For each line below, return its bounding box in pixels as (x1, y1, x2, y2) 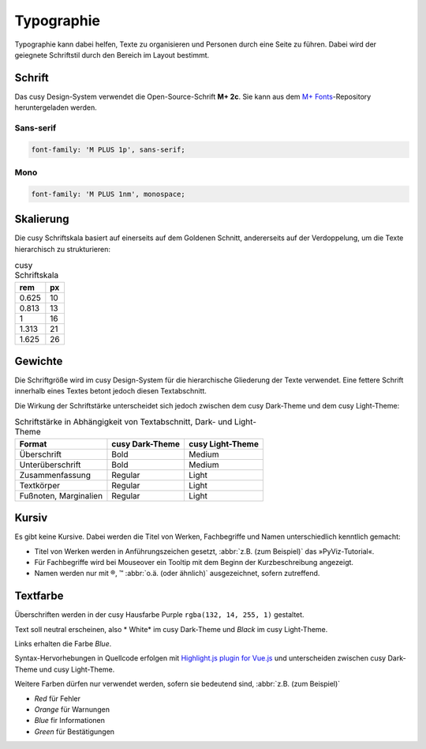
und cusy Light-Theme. (39, 664, 115, 674)
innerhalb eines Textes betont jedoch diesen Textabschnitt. (14, 386, 207, 396)
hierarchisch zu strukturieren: (14, 244, 110, 254)
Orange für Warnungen (34, 704, 110, 714)
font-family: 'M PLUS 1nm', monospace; (31, 190, 185, 198)
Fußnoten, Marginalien (19, 490, 103, 501)
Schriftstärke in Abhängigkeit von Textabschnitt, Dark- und (14, 416, 233, 427)
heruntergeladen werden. (14, 103, 98, 112)
